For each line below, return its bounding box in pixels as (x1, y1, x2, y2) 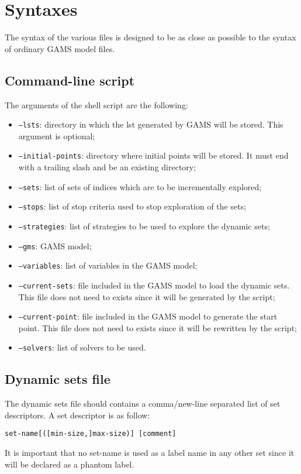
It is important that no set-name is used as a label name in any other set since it (5, 446, 295, 459)
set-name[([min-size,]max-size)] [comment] (5, 430, 177, 438)
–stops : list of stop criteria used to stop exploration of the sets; (18, 200, 247, 212)
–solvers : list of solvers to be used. (18, 341, 146, 353)
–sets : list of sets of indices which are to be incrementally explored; (18, 180, 262, 193)
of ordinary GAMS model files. (5, 42, 115, 54)
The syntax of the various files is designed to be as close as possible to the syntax (5, 31, 296, 43)
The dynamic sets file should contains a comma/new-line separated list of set (5, 397, 281, 410)
